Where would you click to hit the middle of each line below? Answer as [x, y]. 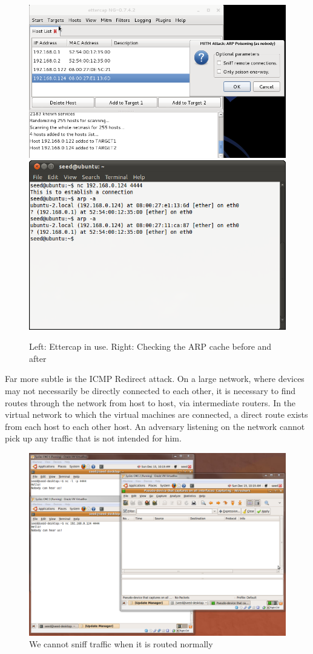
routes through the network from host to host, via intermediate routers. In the [150, 402]
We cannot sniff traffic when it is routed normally [121, 644]
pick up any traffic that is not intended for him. [93, 438]
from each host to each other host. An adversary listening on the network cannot [155, 426]
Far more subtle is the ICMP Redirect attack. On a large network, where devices [155, 379]
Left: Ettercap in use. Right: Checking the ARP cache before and [150, 346]
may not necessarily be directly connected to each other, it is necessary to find [150, 391]
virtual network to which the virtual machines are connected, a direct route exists [156, 414]
